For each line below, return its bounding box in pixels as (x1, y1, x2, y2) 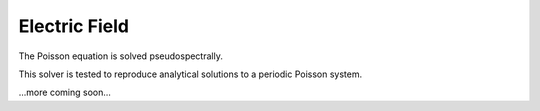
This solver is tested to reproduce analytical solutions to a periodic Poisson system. (18, 68, 363, 80)
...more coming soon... (18, 86, 112, 99)
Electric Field (18, 15, 130, 37)
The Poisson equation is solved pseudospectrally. (18, 50, 224, 62)
